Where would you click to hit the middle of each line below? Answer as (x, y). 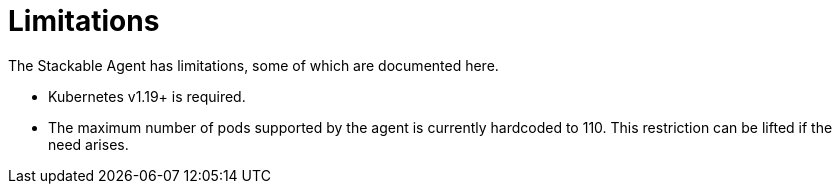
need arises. (88, 144)
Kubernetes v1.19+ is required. (147, 96)
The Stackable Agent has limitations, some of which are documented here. (253, 65)
